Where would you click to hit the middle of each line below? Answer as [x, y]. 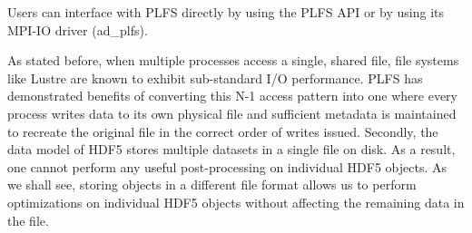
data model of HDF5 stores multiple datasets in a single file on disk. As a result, [231, 149]
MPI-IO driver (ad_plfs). [78, 29]
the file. [28, 220]
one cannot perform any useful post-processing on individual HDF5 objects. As [227, 166]
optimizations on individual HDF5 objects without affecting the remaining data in [236, 202]
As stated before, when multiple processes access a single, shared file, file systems [233, 60]
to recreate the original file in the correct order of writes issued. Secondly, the [223, 131]
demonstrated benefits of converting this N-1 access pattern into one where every [232, 96]
